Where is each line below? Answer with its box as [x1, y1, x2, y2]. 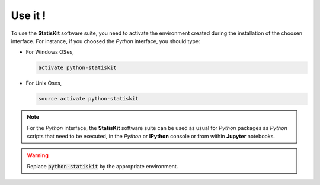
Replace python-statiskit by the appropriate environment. [27, 163, 178, 170]
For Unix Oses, [25, 80, 62, 87]
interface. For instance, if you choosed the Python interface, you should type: [11, 37, 200, 44]
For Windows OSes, [25, 48, 74, 56]
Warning [27, 152, 49, 159]
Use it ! [11, 9, 46, 22]
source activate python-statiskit [38, 95, 139, 102]
